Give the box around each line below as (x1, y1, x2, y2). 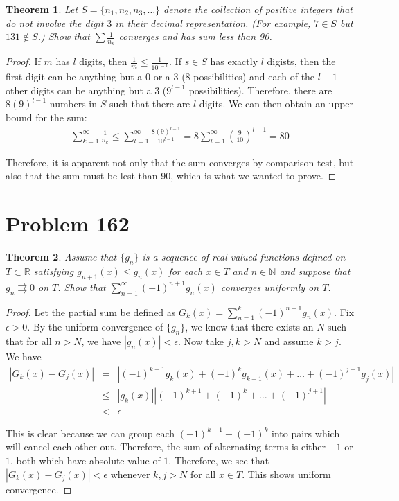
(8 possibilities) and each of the (181, 69, 315, 84)
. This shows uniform (242, 466, 331, 481)
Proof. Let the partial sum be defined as (6, 304, 176, 319)
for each (168, 263, 203, 278)
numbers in (49, 96, 97, 111)
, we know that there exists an (185, 319, 314, 334)
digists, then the (267, 54, 336, 69)
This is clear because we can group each (6, 425, 175, 440)
